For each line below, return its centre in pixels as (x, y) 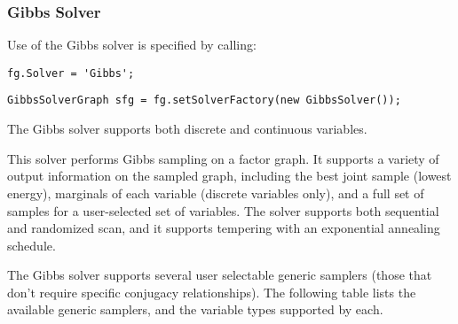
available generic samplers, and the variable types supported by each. (195, 309)
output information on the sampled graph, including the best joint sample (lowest (229, 176)
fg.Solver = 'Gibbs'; (71, 73)
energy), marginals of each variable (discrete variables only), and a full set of (216, 193)
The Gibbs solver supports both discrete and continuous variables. (187, 129)
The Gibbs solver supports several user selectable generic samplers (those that (220, 275)
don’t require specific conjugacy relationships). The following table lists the (212, 292)
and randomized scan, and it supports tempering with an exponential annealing (224, 228)
